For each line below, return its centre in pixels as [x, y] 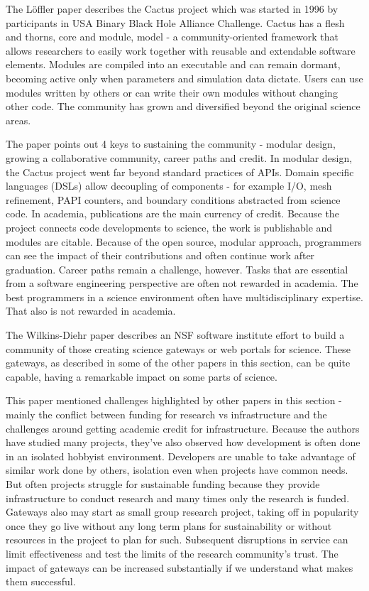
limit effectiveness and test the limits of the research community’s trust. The [172, 553]
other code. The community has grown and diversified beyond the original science [183, 106]
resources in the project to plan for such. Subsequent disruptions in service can [177, 540]
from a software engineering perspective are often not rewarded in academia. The [182, 283]
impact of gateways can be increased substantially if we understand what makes [180, 567]
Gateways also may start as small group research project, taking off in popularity [182, 512]
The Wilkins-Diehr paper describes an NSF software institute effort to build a [175, 335]
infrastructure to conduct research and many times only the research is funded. [178, 498]
